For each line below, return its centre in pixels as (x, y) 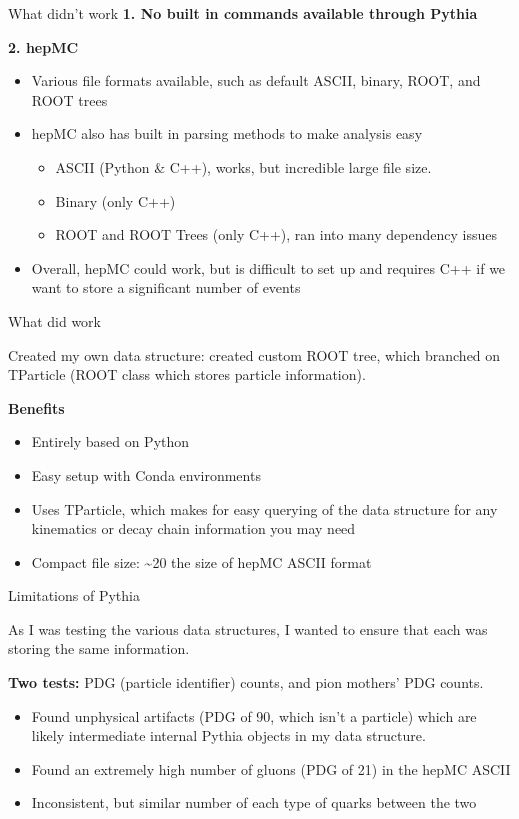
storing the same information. (99, 648)
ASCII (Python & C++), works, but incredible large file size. (243, 166)
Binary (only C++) (115, 200)
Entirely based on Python (110, 441)
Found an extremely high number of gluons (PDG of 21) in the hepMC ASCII (271, 768)
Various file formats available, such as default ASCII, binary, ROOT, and (256, 80)
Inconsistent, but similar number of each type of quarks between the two (254, 802)
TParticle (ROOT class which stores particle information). (187, 374)
